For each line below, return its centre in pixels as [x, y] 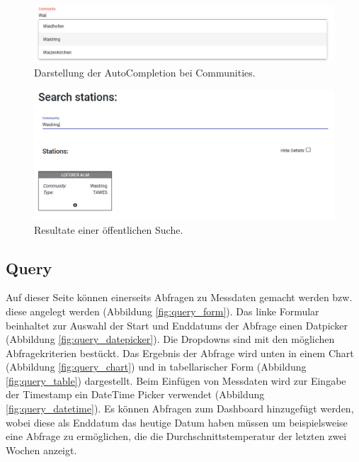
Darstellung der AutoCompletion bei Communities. [145, 72]
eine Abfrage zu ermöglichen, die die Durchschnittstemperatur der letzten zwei [176, 436]
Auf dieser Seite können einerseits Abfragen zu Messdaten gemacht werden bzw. [179, 297]
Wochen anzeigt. [41, 450]
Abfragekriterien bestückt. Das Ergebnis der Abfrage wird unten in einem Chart [180, 353]
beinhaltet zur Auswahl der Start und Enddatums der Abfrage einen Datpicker [177, 325]
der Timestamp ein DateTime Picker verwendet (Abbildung [135, 394]
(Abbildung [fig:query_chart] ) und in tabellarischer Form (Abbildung [156, 367]
